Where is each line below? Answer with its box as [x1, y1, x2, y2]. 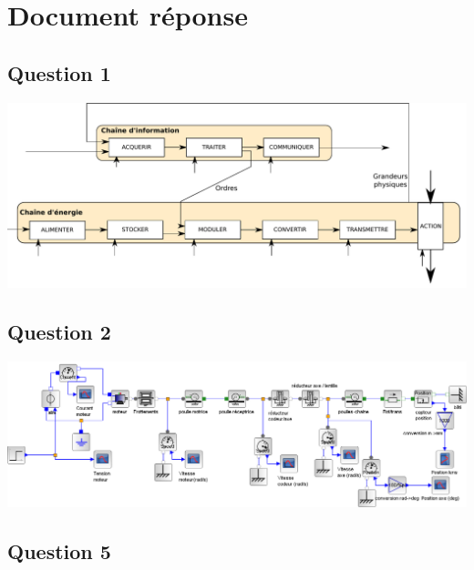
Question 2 [7, 318, 111, 346]
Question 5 [7, 537, 111, 565]
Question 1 [7, 58, 111, 87]
